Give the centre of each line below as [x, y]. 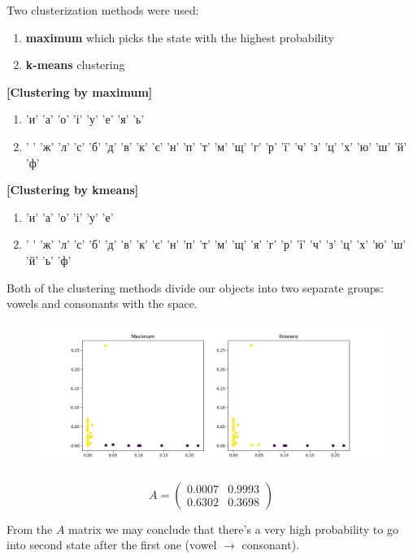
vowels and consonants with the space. [102, 303]
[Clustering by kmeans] [73, 190]
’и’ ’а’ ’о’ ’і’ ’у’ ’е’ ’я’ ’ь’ [85, 119]
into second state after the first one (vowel [112, 545]
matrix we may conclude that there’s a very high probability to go [233, 529]
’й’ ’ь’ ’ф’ [48, 260]
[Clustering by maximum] [80, 91]
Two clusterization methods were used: [103, 10]
